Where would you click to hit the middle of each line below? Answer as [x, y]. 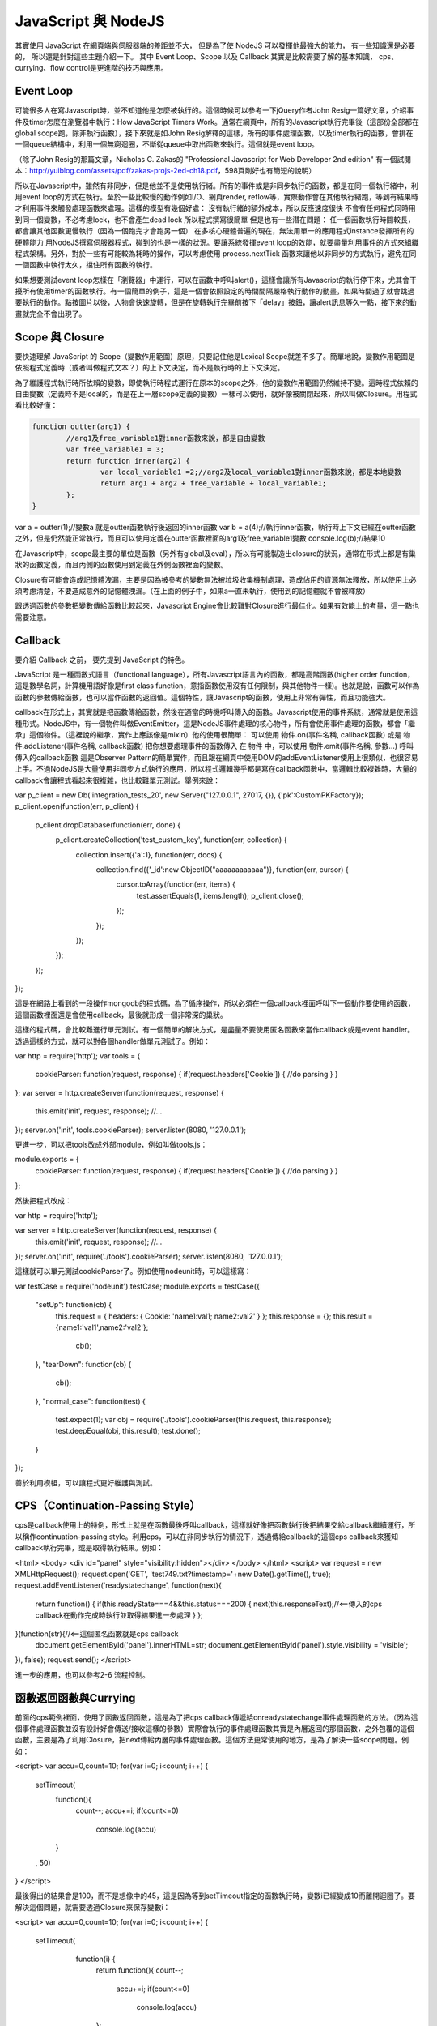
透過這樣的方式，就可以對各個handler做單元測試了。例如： [112, 1041]
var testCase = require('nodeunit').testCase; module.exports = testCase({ [138, 1286]
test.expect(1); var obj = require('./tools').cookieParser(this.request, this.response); [193, 1419]
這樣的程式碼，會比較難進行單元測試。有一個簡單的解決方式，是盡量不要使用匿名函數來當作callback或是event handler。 [215, 1030]
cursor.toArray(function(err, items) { [176, 884]
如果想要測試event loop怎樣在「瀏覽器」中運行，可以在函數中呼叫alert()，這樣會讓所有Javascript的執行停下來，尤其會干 [216, 280]
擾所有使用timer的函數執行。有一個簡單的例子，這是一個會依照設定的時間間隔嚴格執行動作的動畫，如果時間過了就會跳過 [215, 291]
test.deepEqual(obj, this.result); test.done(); [128, 1431]
